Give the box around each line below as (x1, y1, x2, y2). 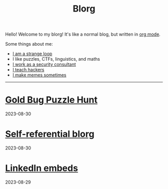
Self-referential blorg (5, 128, 94, 140)
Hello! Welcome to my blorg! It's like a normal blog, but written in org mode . (5, 31, 161, 38)
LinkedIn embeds (5, 162, 78, 174)
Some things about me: (5, 41, 53, 47)
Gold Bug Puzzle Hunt (5, 94, 97, 106)
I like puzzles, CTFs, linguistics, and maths (12, 56, 100, 62)
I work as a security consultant (12, 61, 76, 68)
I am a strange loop (12, 51, 52, 57)
